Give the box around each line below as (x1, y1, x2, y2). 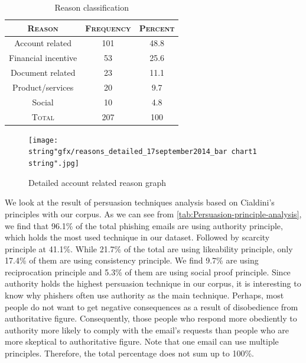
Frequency (85, 21, 131, 34)
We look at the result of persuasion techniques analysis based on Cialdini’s (5, 196, 275, 208)
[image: (28, 136, 58, 144)
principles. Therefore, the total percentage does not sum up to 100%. (5, 347, 254, 359)
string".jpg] (28, 159, 79, 168)
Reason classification (54, 1, 129, 13)
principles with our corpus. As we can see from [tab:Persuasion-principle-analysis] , (5, 207, 302, 220)
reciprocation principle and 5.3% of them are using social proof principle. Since (5, 265, 291, 278)
